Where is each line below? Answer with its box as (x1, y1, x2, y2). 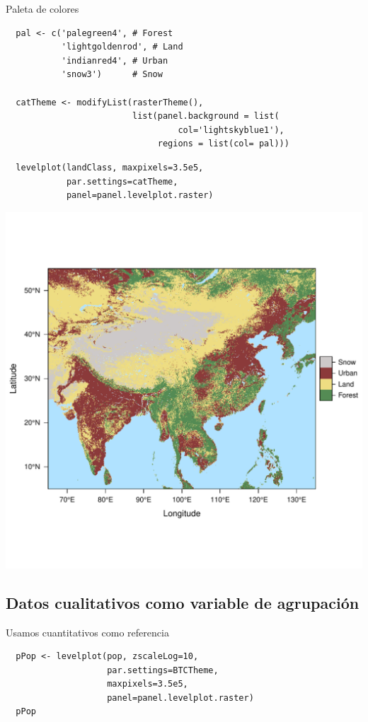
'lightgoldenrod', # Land (61, 42, 183, 52)
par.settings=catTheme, (66, 176, 178, 187)
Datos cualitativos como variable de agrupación (6, 591, 360, 613)
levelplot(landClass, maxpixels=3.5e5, (16, 162, 204, 173)
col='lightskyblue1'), (178, 124, 284, 135)
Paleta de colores (6, 1, 79, 16)
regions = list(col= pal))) (157, 139, 289, 149)
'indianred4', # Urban (61, 55, 168, 66)
